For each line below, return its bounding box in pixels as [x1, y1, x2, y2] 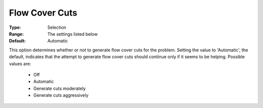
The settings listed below [47, 31, 98, 37]
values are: [9, 61, 31, 66]
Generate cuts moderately [33, 86, 86, 91]
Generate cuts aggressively [33, 92, 89, 98]
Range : [9, 31, 24, 37]
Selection [47, 24, 67, 30]
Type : [9, 24, 21, 30]
